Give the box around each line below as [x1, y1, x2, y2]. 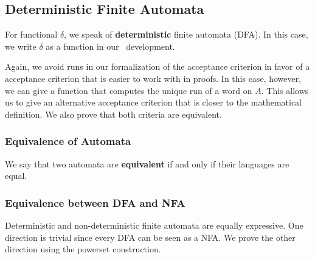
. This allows [261, 84, 309, 96]
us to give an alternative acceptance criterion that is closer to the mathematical [5, 96, 302, 109]
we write [5, 39, 36, 52]
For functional [5, 28, 58, 41]
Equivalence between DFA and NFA [5, 195, 185, 210]
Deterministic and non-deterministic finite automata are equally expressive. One [5, 218, 303, 231]
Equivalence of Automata [5, 133, 131, 149]
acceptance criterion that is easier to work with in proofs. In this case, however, [5, 72, 302, 84]
